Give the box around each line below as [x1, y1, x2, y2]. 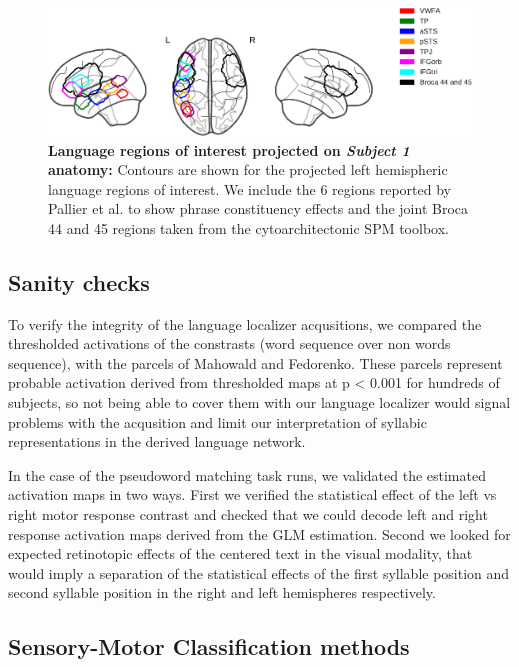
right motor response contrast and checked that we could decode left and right [8, 504, 488, 525]
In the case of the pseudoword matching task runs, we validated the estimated [8, 464, 486, 485]
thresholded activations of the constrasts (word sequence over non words [8, 333, 451, 354]
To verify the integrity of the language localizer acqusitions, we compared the [8, 313, 482, 334]
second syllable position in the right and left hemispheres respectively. [8, 582, 436, 603]
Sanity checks [8, 266, 150, 297]
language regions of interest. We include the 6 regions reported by [48, 178, 451, 199]
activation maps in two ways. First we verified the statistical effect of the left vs [8, 484, 497, 505]
